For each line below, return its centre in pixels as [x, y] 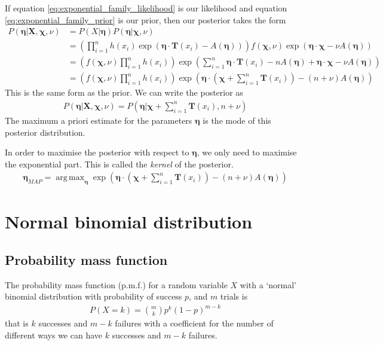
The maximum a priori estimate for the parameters [99, 120]
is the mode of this [237, 120]
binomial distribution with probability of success [94, 296]
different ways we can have [54, 335]
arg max [70, 178]
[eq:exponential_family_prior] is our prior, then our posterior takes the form [145, 19]
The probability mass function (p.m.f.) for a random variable [116, 284]
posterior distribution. [45, 132]
